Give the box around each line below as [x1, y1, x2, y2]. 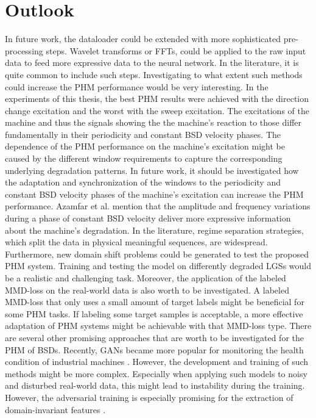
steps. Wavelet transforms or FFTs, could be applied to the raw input [46, 44, 306, 57]
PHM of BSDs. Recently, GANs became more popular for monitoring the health [5, 343, 304, 356]
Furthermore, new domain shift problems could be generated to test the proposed [5, 247, 309, 260]
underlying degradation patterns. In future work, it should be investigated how [5, 164, 299, 176]
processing [5, 44, 43, 57]
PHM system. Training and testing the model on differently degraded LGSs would [5, 259, 311, 272]
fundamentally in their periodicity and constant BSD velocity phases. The [5, 128, 281, 140]
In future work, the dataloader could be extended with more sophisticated [5, 32, 281, 45]
